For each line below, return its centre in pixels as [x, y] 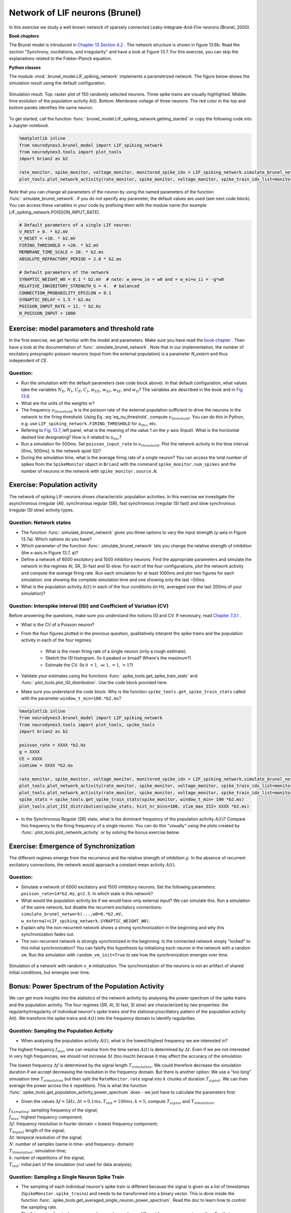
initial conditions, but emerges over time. [50, 972]
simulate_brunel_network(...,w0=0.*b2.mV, [72, 914]
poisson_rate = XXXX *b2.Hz [52, 745]
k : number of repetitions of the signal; [47, 1158]
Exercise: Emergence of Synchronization [72, 846]
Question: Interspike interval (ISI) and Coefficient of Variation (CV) [89, 606]
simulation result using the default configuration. [57, 83]
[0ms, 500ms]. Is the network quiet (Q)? [61, 451]
